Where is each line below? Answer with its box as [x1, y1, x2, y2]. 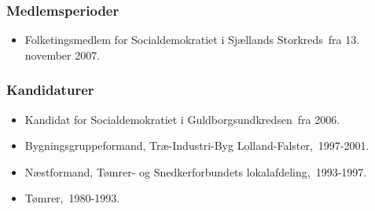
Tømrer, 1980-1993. [24, 190, 120, 206]
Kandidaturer [6, 80, 94, 100]
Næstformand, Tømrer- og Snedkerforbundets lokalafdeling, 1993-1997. [24, 163, 367, 180]
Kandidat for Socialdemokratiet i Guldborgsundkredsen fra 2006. [24, 111, 340, 127]
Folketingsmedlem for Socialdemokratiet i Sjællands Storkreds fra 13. [24, 31, 360, 48]
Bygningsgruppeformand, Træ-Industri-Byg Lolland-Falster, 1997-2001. [24, 137, 369, 154]
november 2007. [24, 46, 101, 63]
